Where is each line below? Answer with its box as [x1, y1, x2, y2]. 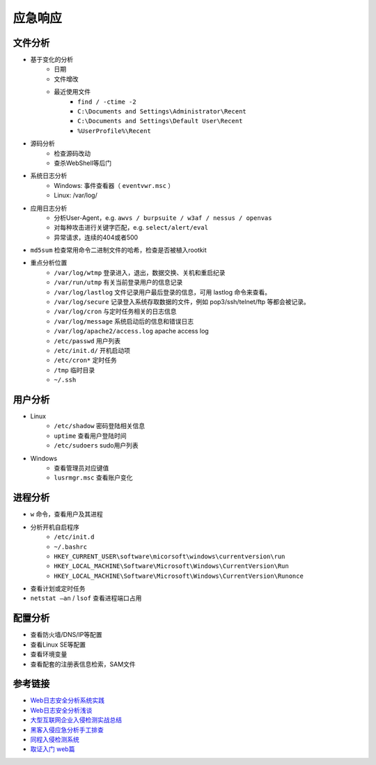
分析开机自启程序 [30, 523, 79, 531]
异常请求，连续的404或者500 [54, 233, 139, 242]
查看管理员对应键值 [54, 464, 109, 473]
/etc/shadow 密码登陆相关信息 [54, 422, 146, 430]
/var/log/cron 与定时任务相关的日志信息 [54, 307, 177, 316]
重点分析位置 [30, 258, 68, 267]
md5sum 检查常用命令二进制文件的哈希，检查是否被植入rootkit [30, 246, 207, 254]
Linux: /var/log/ [54, 191, 97, 200]
